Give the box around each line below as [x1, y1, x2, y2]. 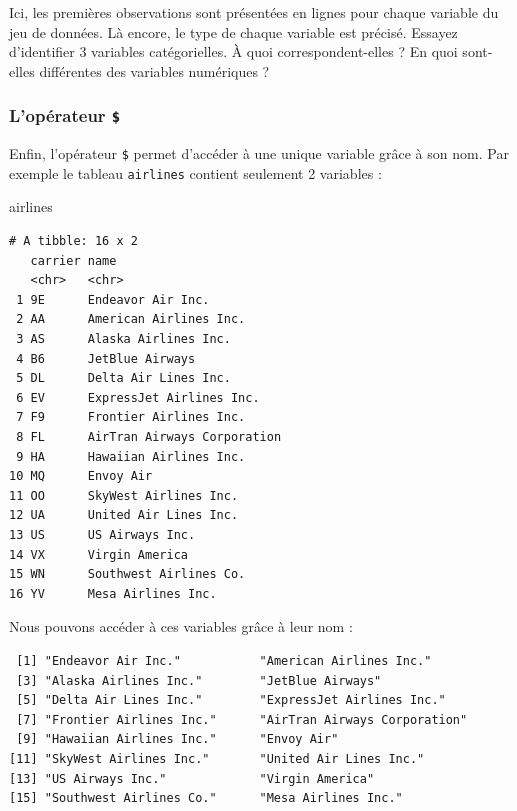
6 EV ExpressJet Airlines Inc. [16, 390, 260, 405]
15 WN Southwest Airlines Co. [9, 567, 246, 582]
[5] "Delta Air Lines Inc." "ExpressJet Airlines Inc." [16, 693, 446, 708]
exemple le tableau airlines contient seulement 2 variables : [9, 162, 382, 183]
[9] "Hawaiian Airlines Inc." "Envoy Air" [16, 732, 339, 747]
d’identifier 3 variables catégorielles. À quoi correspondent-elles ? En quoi [9, 41, 458, 62]
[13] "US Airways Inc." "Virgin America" [9, 771, 375, 786]
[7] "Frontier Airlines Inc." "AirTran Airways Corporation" [16, 712, 468, 727]
